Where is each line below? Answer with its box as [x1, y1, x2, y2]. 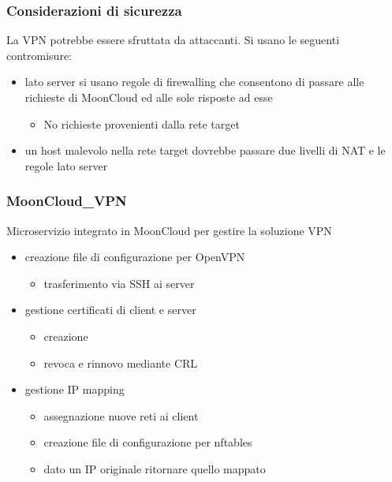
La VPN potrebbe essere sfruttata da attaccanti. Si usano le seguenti [6, 32, 340, 48]
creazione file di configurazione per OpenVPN [24, 248, 245, 265]
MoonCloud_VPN [6, 191, 127, 211]
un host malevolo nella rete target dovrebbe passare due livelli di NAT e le [24, 142, 386, 159]
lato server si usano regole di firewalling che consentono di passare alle [24, 73, 364, 90]
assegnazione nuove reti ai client [43, 407, 199, 424]
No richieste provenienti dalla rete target [43, 115, 240, 132]
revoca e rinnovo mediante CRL [43, 354, 198, 371]
